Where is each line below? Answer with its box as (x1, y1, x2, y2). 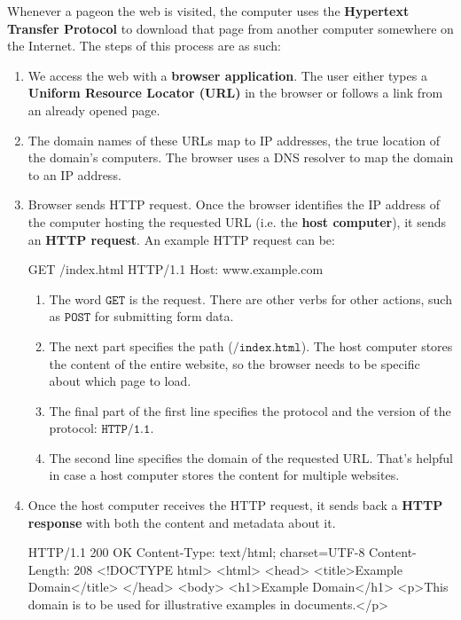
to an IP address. (27, 165, 121, 184)
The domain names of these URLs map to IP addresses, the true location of (27, 130, 441, 149)
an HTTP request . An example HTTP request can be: (27, 230, 335, 248)
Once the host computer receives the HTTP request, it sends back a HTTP (27, 496, 443, 514)
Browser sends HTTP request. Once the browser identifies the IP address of (27, 195, 440, 214)
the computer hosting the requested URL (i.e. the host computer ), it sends (27, 212, 446, 231)
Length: (27, 560, 70, 578)
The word (49, 289, 102, 308)
